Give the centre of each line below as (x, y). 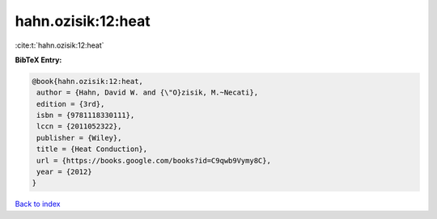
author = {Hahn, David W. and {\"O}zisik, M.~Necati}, (148, 93)
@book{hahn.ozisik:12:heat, (87, 81)
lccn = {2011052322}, (79, 126)
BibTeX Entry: (38, 60)
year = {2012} (64, 172)
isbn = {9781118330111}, (86, 116)
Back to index (38, 204)
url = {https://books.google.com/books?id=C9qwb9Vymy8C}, (154, 160)
